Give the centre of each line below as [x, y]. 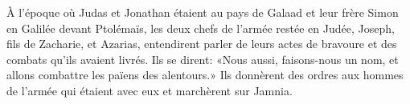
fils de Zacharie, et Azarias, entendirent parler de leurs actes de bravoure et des [202, 44]
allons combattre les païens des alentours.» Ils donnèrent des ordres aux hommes [205, 75]
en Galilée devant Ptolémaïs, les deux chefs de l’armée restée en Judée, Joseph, [201, 28]
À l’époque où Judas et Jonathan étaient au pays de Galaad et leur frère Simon [203, 12]
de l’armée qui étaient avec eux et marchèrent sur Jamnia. [150, 90]
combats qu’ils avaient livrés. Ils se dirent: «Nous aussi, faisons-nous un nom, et [203, 59]
